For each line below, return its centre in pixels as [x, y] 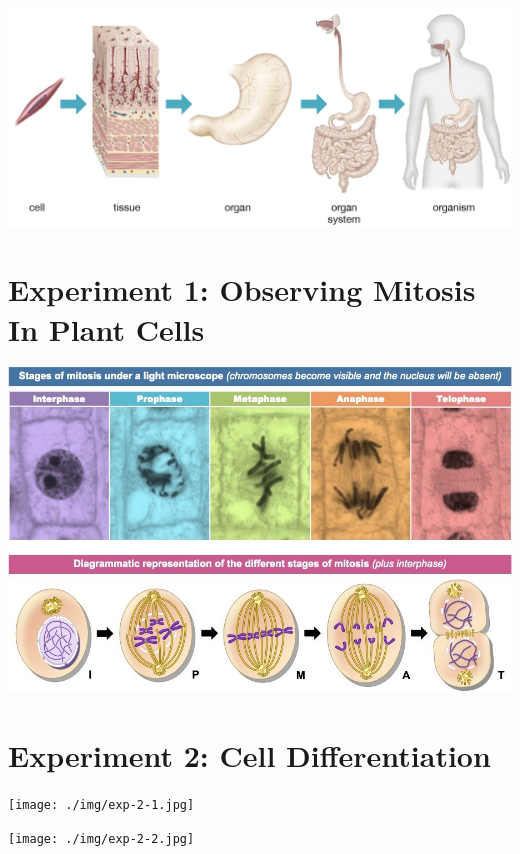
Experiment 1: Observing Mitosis [242, 289]
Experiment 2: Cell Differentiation [249, 755]
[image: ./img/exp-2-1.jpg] [101, 805]
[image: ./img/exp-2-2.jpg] [101, 838]
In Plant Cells [106, 328]
